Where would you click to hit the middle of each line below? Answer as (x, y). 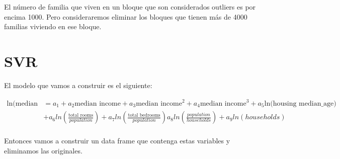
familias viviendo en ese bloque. (53, 26)
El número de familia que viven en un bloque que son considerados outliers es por (130, 7)
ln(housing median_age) (300, 104)
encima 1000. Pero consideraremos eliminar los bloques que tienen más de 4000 (126, 16)
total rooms (81, 115)
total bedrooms (144, 115)
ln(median (22, 104)
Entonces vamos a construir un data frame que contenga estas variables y (117, 141)
